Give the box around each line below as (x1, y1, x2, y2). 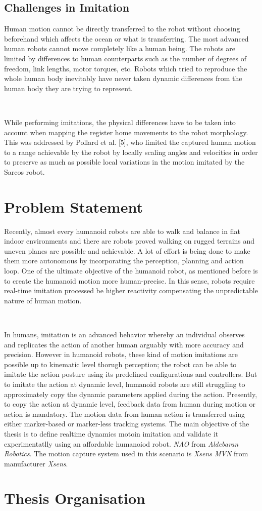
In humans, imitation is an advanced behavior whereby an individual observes (4, 329, 245, 339)
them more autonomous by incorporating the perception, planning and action (4, 255, 244, 266)
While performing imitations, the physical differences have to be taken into (4, 116, 236, 127)
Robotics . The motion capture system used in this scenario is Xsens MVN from (4, 448, 248, 459)
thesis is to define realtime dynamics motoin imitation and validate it (4, 428, 219, 439)
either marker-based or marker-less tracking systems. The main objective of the (4, 418, 249, 429)
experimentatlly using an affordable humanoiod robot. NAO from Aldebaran (4, 438, 239, 449)
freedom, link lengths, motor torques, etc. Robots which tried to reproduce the (4, 63, 247, 73)
